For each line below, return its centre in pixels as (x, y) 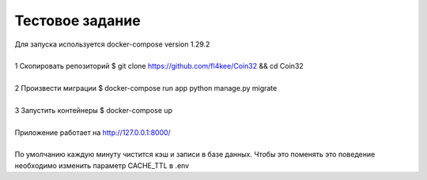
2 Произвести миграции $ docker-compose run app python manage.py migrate (146, 88)
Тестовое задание (78, 21)
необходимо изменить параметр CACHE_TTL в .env (102, 165)
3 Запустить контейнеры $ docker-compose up (94, 110)
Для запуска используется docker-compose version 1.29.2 (112, 44)
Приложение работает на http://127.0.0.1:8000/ (93, 132)
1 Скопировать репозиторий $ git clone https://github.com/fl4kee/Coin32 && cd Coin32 (159, 66)
